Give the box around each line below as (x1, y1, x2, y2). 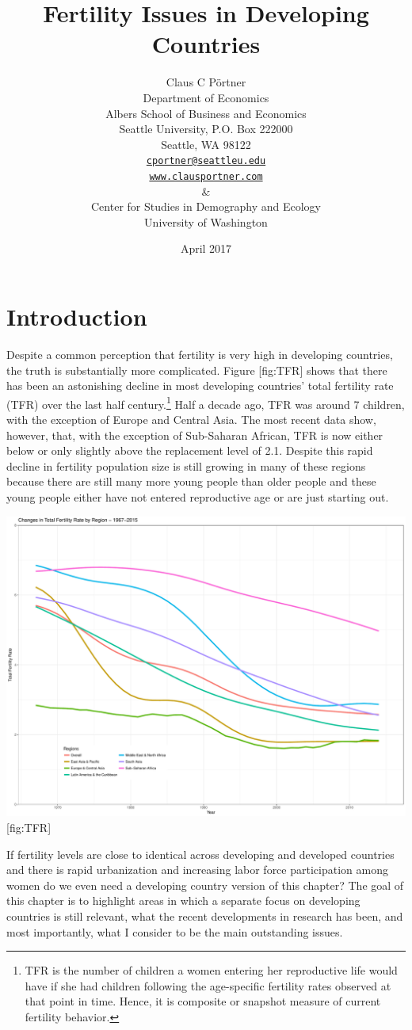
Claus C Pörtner (166, 74, 246, 90)
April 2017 (180, 240, 232, 257)
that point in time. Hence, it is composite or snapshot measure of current (25, 993, 381, 1009)
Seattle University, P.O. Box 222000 (119, 120, 293, 137)
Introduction (6, 299, 147, 332)
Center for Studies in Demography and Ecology (91, 198, 321, 215)
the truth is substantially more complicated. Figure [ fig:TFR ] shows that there (6, 361, 387, 378)
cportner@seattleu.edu (146, 155, 266, 167)
